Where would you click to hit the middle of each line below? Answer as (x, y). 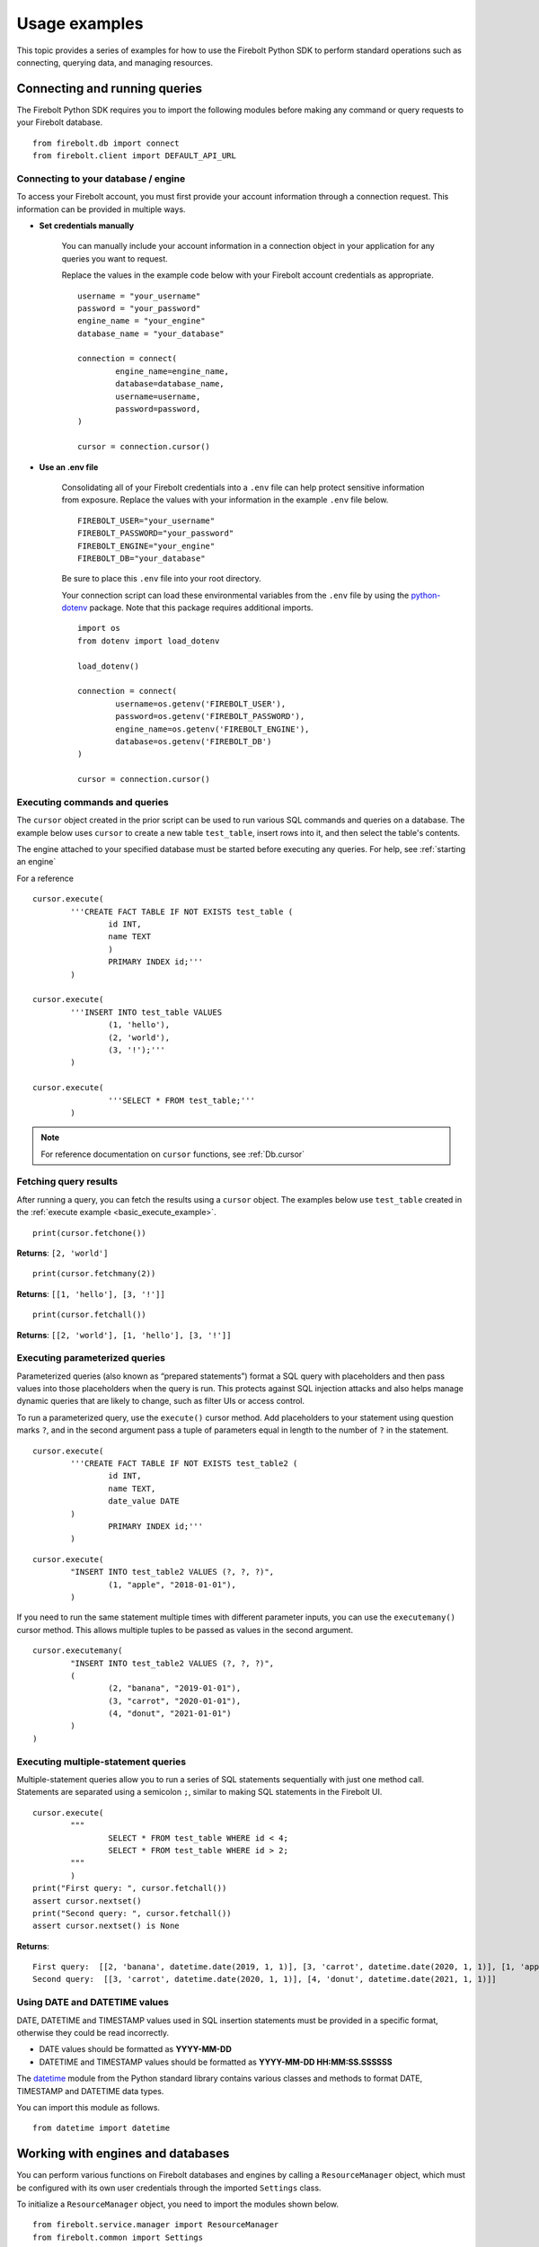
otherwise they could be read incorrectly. (93, 2033)
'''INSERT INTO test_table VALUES (146, 1012)
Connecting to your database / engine (101, 178)
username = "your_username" (139, 296)
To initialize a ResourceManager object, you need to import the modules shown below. (178, 2204)
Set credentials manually (87, 226)
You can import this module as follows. (88, 2107)
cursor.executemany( (78, 1651)
